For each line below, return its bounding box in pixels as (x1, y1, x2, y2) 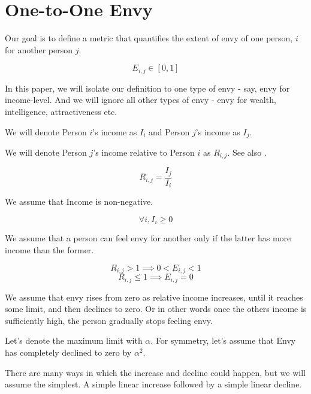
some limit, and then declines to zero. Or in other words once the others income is (5, 302, 307, 315)
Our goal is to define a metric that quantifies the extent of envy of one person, (5, 32, 293, 44)
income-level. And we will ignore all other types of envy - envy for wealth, (5, 93, 276, 106)
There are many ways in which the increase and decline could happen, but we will (5, 366, 306, 378)
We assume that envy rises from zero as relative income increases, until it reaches (5, 290, 303, 303)
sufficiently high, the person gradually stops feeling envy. (5, 314, 213, 326)
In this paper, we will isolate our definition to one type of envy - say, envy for (5, 81, 290, 94)
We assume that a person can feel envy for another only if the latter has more (5, 232, 291, 244)
